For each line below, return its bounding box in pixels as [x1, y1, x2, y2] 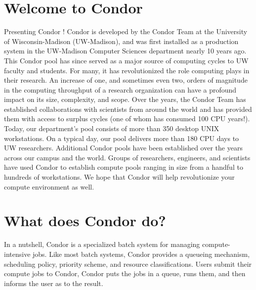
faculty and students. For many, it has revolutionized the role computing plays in [4, 65, 250, 75]
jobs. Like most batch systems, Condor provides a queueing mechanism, [33, 248, 250, 259]
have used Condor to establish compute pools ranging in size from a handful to [4, 162, 243, 172]
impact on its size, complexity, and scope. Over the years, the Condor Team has [4, 94, 246, 104]
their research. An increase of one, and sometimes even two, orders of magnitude [4, 75, 248, 85]
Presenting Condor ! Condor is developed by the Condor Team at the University [4, 26, 248, 37]
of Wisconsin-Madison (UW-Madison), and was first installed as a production [4, 36, 239, 46]
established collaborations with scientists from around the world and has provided [4, 103, 252, 114]
